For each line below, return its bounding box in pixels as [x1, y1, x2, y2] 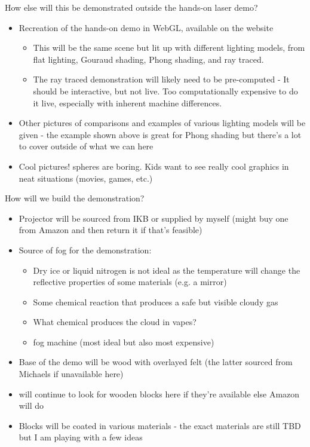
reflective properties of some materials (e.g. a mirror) [33, 275, 227, 288]
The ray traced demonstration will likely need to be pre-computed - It [33, 73, 290, 85]
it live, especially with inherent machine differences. [33, 96, 222, 109]
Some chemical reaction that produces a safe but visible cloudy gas [33, 295, 278, 308]
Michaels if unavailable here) [19, 368, 124, 380]
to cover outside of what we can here [19, 140, 154, 152]
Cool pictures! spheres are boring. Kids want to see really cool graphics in [19, 160, 289, 172]
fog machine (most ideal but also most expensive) [33, 335, 214, 348]
